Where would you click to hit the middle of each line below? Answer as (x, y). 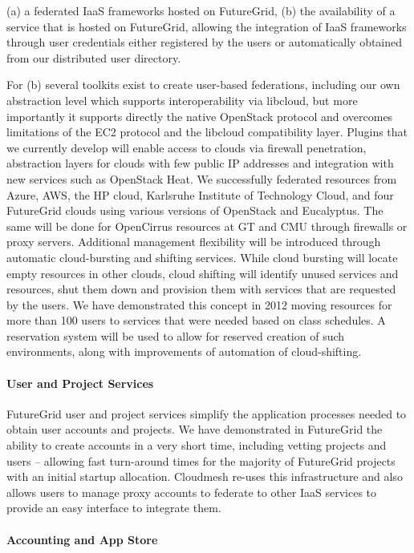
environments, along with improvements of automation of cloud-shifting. (184, 351)
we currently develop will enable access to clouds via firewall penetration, (187, 147)
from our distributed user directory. (94, 57)
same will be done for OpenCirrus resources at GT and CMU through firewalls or (207, 226)
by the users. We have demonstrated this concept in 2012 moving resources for (199, 304)
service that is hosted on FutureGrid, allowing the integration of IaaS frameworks (207, 26)
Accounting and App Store (82, 539)
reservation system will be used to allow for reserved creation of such (176, 335)
